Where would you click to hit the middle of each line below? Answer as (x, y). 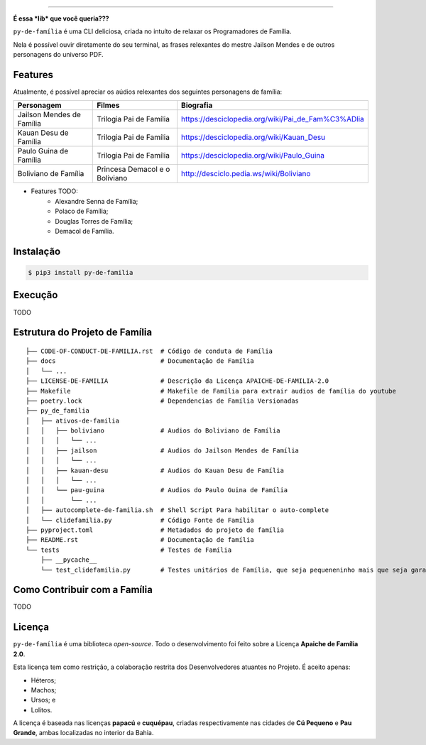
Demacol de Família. (84, 232)
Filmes (108, 105)
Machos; (44, 690)
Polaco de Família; (82, 211)
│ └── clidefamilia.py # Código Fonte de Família (140, 520)
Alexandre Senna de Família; (97, 201)
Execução (35, 295)
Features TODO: (54, 191)
